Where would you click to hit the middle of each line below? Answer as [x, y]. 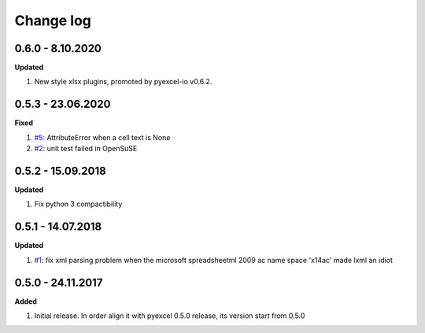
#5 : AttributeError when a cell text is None [102, 137]
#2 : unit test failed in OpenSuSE [86, 149]
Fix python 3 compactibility [78, 204]
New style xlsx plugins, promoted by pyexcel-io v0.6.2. [123, 82]
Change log [53, 20]
